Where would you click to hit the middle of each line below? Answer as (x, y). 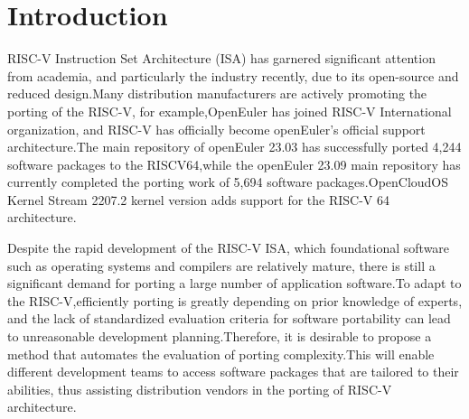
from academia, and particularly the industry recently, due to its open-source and (233, 75)
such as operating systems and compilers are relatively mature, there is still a (221, 265)
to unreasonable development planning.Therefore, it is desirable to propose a (220, 336)
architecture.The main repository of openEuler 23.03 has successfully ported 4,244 (234, 147)
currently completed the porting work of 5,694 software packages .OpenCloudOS (228, 182)
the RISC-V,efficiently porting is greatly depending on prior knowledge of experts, (235, 300)
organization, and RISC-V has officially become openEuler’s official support (216, 129)
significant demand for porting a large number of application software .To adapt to (234, 283)
